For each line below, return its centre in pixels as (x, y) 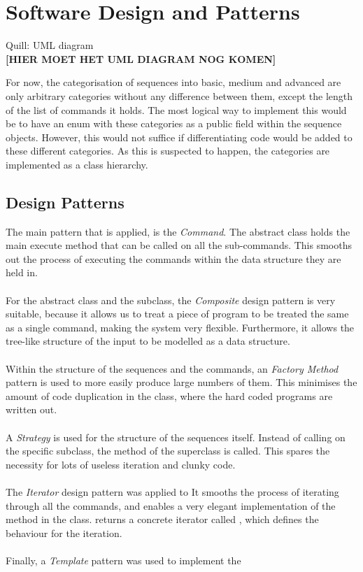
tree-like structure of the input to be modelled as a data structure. (148, 341)
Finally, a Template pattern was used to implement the (123, 560)
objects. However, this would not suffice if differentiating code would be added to (179, 137)
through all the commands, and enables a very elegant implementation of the (171, 505)
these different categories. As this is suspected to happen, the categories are (168, 151)
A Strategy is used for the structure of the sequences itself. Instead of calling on (176, 437)
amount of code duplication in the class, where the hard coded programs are (169, 395)
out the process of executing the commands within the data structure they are (173, 258)
